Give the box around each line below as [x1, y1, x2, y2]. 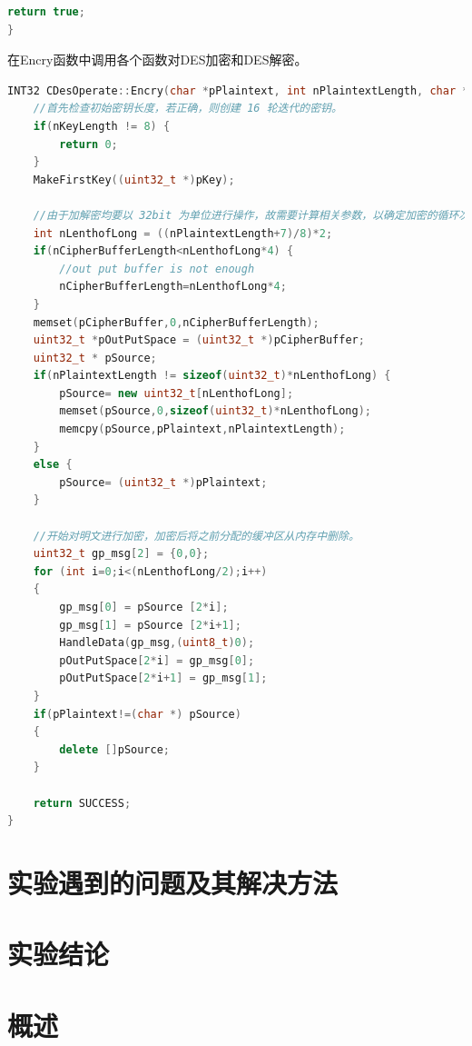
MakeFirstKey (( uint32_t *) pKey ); [33, 173, 235, 186]
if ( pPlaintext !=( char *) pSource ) [33, 707, 241, 721]
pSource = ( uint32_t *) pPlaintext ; [59, 475, 268, 489]
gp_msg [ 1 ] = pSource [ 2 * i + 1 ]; [59, 618, 241, 632]
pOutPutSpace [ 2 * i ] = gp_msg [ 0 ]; [59, 653, 255, 667]
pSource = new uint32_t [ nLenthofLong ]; [59, 386, 294, 400]
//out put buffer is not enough [59, 262, 255, 275]
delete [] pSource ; [59, 742, 171, 756]
